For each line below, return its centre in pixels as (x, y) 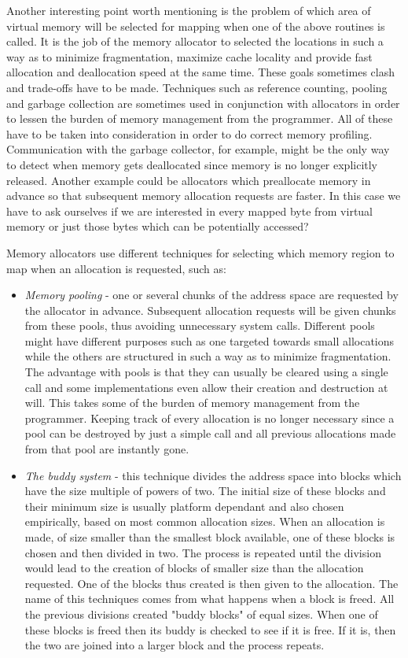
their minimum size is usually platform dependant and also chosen (184, 506)
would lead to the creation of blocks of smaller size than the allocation (194, 568)
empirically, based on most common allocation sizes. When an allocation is (205, 521)
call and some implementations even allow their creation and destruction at (206, 387)
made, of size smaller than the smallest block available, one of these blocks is (210, 537)
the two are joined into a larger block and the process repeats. (175, 645)
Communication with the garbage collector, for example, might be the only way (198, 149)
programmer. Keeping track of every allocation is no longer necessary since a (210, 418)
